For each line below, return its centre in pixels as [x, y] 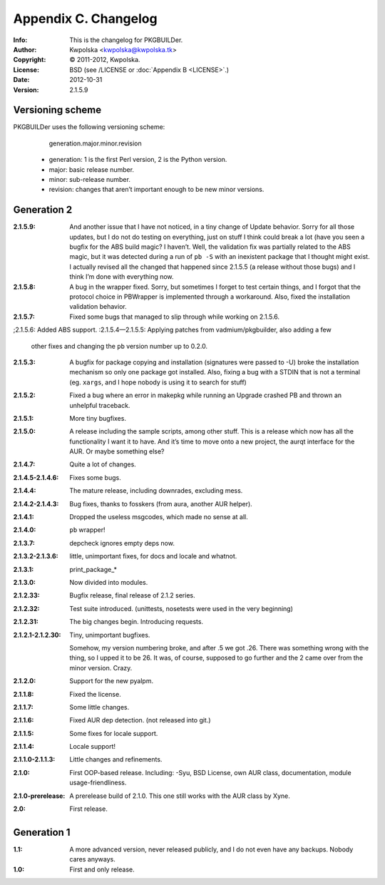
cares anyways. [92, 859]
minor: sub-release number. [90, 179]
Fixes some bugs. [95, 477]
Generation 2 [43, 210]
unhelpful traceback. [100, 405]
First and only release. [102, 869]
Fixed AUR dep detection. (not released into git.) [140, 720]
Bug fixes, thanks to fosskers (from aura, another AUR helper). [161, 503]
